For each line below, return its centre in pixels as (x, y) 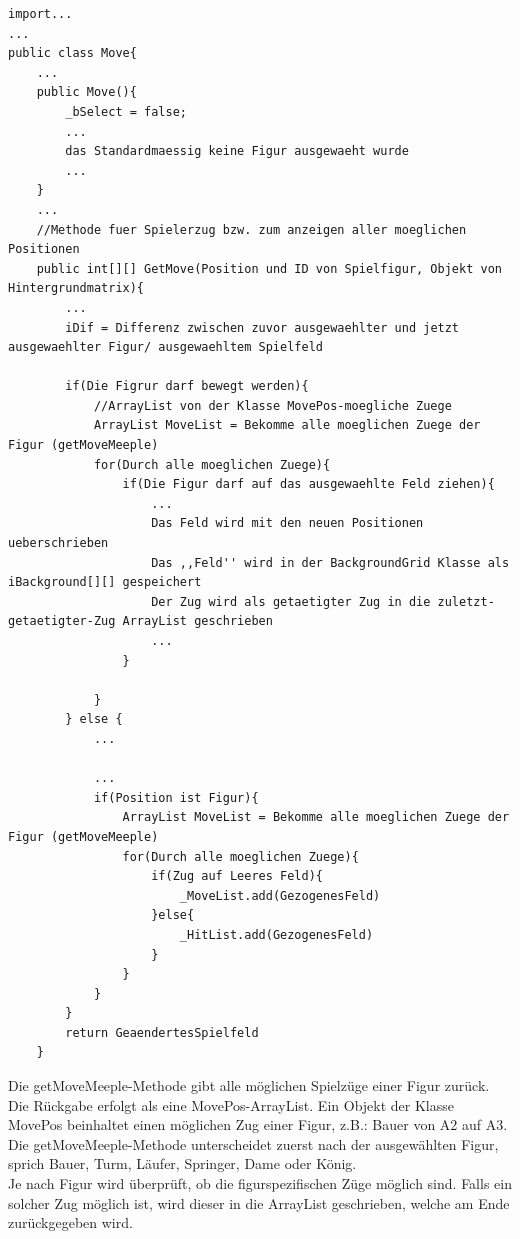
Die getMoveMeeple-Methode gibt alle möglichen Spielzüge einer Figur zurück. (249, 1085)
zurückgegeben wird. (70, 1222)
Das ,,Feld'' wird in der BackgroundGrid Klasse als (330, 562)
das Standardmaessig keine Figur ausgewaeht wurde (237, 151)
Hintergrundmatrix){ (76, 288)
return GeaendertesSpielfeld (162, 1032)
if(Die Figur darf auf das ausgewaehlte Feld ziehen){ (308, 484)
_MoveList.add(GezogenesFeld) (280, 895)
